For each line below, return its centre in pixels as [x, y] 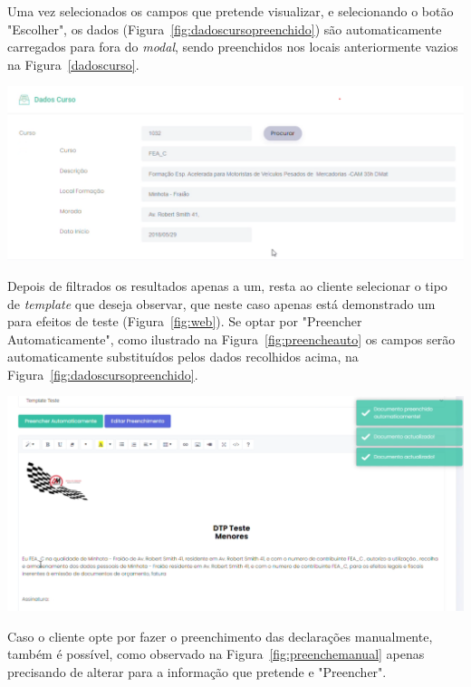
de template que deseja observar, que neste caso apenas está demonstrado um [221, 303]
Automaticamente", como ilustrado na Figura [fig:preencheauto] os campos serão [231, 339]
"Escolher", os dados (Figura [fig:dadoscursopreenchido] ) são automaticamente [225, 29]
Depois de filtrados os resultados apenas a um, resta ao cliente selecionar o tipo [227, 285]
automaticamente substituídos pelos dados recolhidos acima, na [183, 357]
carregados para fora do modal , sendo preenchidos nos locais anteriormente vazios [233, 47]
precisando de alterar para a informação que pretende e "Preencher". [197, 672]
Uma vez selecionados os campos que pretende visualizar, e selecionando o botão [231, 11]
